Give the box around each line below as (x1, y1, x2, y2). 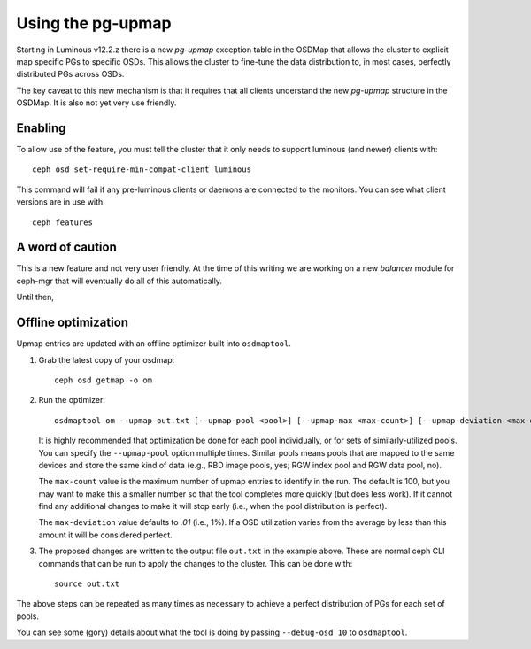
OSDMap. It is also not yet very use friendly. (16, 97, 177, 108)
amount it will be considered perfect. (38, 529, 173, 540)
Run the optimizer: (38, 395, 106, 406)
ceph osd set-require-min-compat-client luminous (32, 165, 252, 174)
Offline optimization (16, 315, 128, 330)
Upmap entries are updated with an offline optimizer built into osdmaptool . (16, 338, 292, 349)
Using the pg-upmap (16, 13, 172, 33)
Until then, (16, 292, 55, 303)
